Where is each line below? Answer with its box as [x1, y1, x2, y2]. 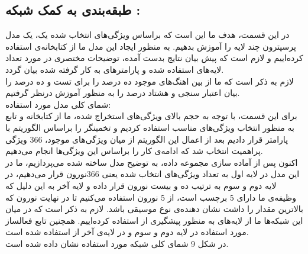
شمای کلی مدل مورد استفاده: [5, 98, 111, 110]
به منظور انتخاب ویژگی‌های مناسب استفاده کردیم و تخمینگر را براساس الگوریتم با [5, 121, 294, 133]
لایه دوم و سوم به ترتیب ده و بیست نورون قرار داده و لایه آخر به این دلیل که [5, 179, 277, 191]
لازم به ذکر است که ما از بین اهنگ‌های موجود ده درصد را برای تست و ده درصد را [5, 75, 294, 87]
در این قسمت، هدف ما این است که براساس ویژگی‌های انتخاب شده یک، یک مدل [5, 28, 290, 41]
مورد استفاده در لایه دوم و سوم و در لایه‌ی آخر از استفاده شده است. [5, 226, 249, 238]
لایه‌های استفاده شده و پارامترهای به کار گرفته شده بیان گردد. [5, 63, 224, 75]
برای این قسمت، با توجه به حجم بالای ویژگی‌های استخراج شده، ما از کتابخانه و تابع [5, 110, 297, 122]
